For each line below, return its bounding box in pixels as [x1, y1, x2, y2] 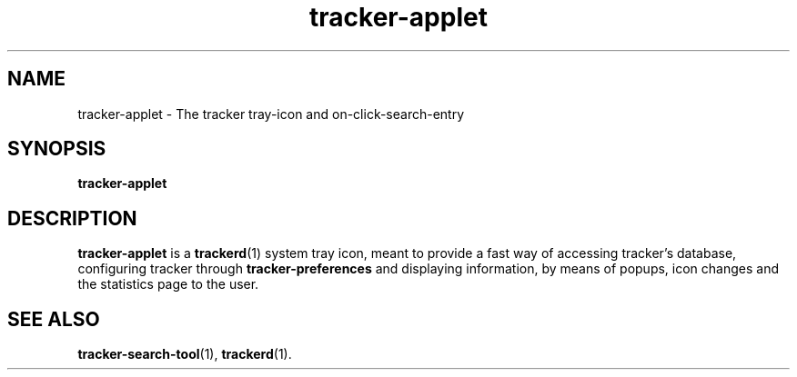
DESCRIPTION [7, 206, 137, 230]
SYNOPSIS [7, 137, 106, 161]
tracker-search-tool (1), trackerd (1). [77, 346, 292, 362]
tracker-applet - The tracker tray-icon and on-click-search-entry [77, 105, 465, 122]
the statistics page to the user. [77, 276, 259, 293]
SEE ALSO [7, 307, 100, 331]
